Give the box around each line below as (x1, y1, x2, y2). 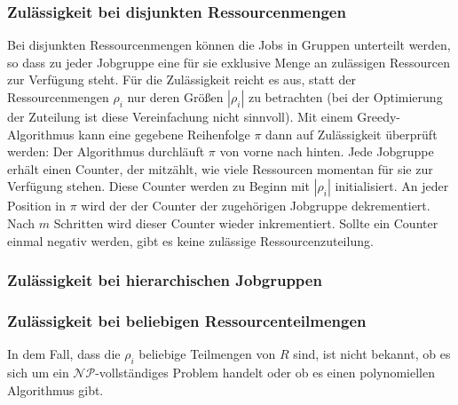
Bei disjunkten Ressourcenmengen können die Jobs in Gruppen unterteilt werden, (7, 36, 451, 54)
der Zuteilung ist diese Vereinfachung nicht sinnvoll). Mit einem (7, 107, 353, 125)
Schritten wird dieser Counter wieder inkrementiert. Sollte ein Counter (53, 213, 438, 232)
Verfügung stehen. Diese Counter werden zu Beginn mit (7, 177, 310, 195)
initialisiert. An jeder (335, 177, 449, 195)
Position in (7, 196, 67, 215)
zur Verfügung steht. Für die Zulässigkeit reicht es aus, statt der (7, 70, 356, 89)
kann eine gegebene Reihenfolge (78, 124, 250, 143)
